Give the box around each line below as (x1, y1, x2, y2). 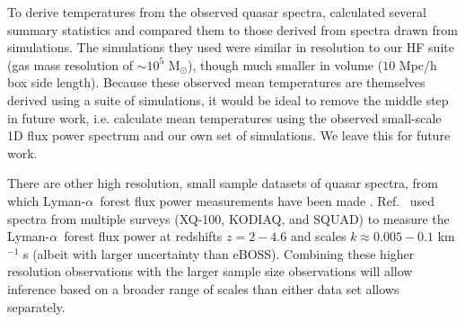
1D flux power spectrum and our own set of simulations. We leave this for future (7, 126, 451, 145)
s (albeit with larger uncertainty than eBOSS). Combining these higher (22, 244, 415, 263)
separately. (7, 297, 66, 316)
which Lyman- (7, 191, 86, 210)
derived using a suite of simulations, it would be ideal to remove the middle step (7, 90, 449, 109)
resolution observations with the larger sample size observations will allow (7, 262, 413, 281)
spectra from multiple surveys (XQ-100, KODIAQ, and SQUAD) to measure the (7, 209, 450, 228)
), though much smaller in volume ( (188, 55, 383, 74)
